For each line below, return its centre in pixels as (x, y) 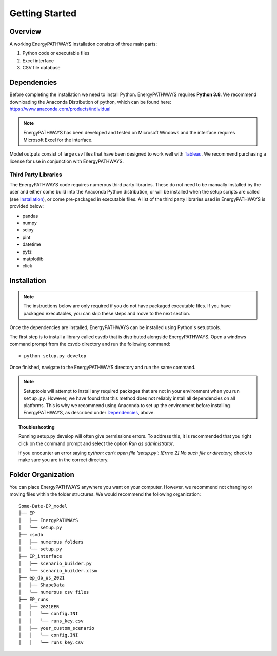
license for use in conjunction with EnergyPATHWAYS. (67, 161)
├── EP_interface (40, 556)
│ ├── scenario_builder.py (55, 564)
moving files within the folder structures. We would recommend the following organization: (105, 494)
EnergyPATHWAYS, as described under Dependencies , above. (89, 413)
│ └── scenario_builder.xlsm (58, 571)
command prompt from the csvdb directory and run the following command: (90, 344)
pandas (30, 216)
